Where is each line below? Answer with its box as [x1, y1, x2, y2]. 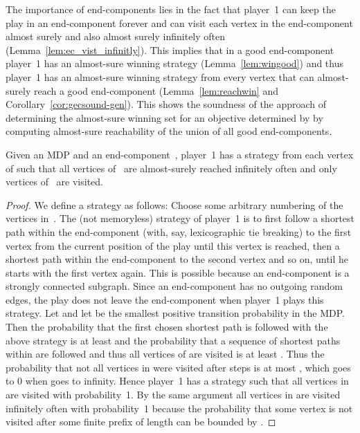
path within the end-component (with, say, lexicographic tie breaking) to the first [6, 224, 352, 239]
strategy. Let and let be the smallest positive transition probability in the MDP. [6, 306, 345, 320]
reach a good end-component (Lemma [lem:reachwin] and [33, 83, 278, 98]
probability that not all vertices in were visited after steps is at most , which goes [6, 360, 351, 374]
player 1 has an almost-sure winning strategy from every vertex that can [6, 69, 314, 84]
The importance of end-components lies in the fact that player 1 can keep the [6, 2, 336, 16]
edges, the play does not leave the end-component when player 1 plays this [6, 292, 324, 306]
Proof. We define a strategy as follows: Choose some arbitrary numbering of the [6, 197, 343, 212]
